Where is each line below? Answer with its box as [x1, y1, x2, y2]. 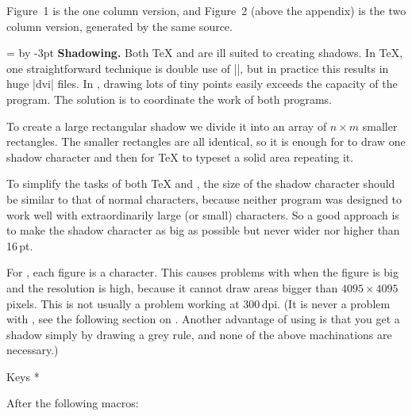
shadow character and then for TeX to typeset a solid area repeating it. [6, 148, 354, 165]
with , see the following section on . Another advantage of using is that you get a [6, 311, 400, 327]
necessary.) [6, 342, 59, 358]
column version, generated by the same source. [6, 17, 233, 34]
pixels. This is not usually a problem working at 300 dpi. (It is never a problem [6, 295, 391, 311]
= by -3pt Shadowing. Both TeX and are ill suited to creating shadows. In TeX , [6, 44, 403, 61]
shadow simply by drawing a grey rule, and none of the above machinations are [6, 326, 392, 342]
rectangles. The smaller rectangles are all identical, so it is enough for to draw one [6, 133, 406, 150]
